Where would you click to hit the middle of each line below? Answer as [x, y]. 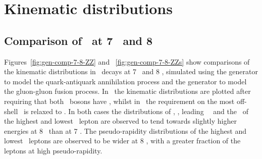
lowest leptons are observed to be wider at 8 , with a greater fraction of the [122, 141]
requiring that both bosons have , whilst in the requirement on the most [119, 101]
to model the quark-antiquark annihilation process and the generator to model [125, 81]
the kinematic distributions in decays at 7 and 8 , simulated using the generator [131, 71]
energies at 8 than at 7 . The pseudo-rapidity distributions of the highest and [125, 130]
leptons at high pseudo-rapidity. [53, 150]
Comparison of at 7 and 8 [78, 40]
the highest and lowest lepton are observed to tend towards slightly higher [120, 121]
